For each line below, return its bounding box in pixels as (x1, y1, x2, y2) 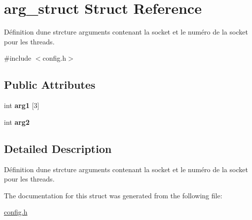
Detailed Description (4, 141, 112, 156)
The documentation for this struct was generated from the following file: (4, 190, 222, 200)
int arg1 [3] (4, 100, 39, 110)
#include (4, 53, 32, 63)
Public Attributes (4, 77, 96, 92)
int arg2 (4, 116, 30, 127)
